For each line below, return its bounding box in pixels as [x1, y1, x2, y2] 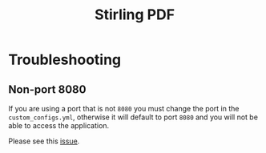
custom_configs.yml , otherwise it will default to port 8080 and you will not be [8, 112, 259, 122]
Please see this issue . [8, 136, 80, 146]
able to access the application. [8, 121, 110, 130]
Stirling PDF [95, 6, 175, 24]
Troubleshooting [8, 50, 122, 69]
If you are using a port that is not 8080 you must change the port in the [8, 104, 240, 113]
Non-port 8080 [8, 83, 87, 96]
